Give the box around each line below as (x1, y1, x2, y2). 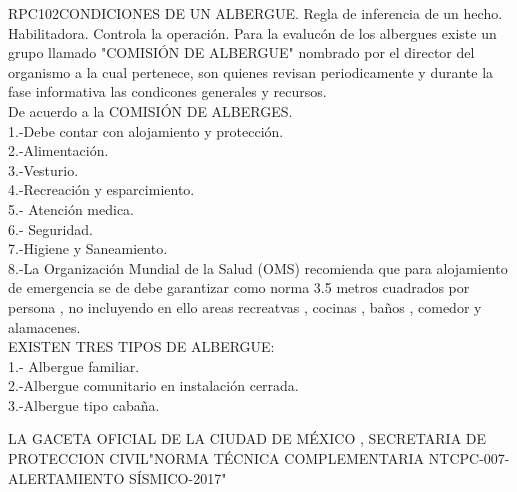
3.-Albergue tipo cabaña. (8, 394, 160, 415)
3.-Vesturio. (8, 159, 79, 180)
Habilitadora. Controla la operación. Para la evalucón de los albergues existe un (8, 22, 497, 43)
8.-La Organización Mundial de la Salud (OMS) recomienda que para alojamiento (8, 257, 508, 278)
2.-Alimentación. (8, 140, 109, 161)
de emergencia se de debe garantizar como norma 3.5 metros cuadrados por (8, 277, 470, 298)
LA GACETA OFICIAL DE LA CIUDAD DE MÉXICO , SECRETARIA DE (8, 428, 487, 449)
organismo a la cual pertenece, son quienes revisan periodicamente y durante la (8, 61, 494, 82)
